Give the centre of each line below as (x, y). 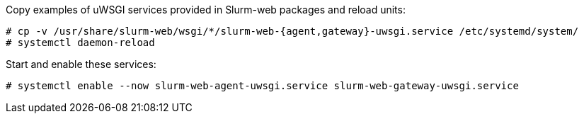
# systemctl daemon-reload (80, 42)
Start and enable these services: (81, 64)
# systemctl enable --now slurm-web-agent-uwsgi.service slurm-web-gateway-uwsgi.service (262, 86)
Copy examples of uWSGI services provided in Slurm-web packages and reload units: (206, 10)
